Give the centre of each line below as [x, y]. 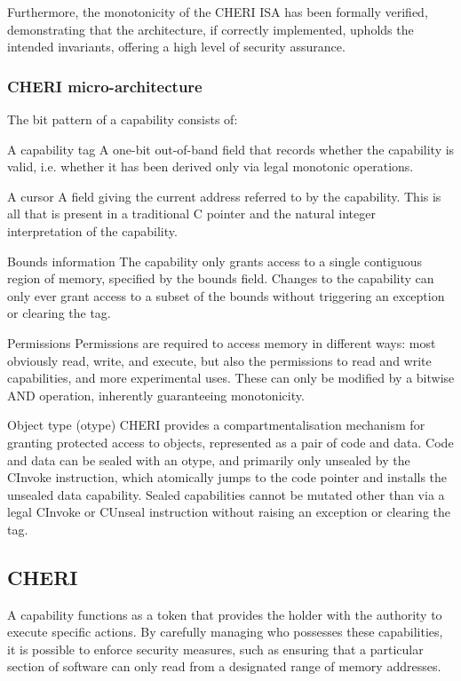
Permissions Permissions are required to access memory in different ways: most [222, 342]
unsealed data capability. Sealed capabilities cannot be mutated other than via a [226, 494]
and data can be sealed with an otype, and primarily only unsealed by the [209, 459]
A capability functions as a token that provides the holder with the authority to [225, 614]
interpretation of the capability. [92, 230]
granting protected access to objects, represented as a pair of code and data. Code [230, 442]
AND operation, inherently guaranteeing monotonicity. [156, 395]
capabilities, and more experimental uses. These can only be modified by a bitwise [231, 378]
